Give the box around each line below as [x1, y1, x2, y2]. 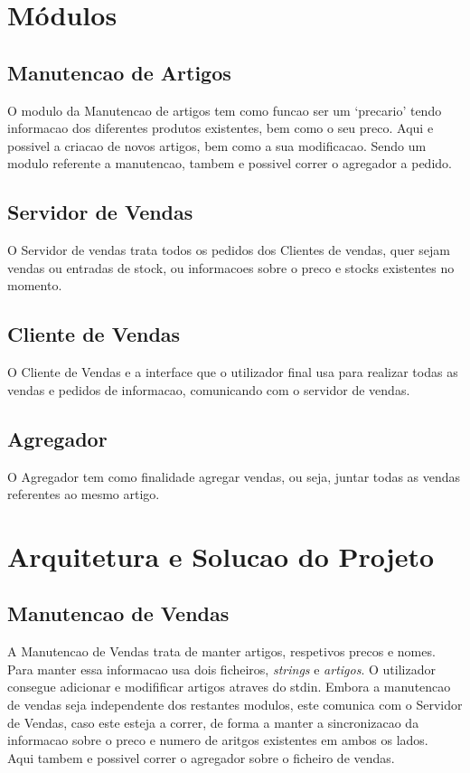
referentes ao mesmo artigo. [7, 485, 160, 504]
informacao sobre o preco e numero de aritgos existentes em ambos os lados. [7, 731, 428, 749]
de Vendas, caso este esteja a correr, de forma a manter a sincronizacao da [7, 712, 419, 731]
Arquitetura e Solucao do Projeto [7, 537, 435, 574]
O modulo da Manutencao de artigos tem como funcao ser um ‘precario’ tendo [7, 100, 442, 119]
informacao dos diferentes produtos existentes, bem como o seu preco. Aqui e [7, 118, 434, 137]
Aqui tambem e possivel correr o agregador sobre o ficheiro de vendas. [7, 748, 395, 767]
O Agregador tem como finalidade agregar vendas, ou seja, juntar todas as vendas [7, 467, 461, 485]
